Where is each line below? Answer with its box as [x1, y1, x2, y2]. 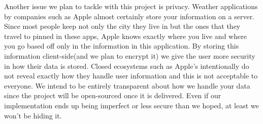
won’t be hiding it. [4, 110, 62, 120]
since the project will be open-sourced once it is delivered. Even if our [4, 90, 221, 101]
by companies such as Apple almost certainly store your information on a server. [4, 11, 255, 21]
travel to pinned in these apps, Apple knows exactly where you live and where [4, 30, 247, 41]
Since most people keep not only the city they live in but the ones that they [4, 21, 241, 31]
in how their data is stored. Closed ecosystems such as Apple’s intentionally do [4, 60, 249, 71]
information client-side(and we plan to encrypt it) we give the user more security [4, 50, 255, 61]
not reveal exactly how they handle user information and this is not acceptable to [4, 70, 258, 81]
